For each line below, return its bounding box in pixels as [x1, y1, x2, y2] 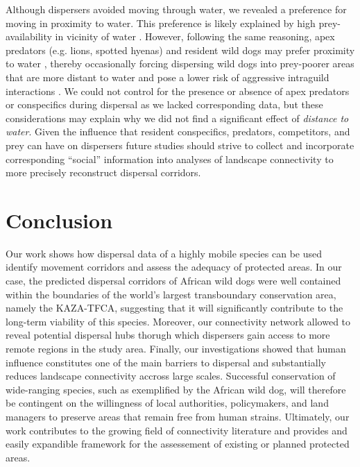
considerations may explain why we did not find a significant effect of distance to [6, 110, 349, 125]
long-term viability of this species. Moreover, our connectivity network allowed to [6, 314, 351, 328]
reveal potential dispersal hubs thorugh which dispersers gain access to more [6, 328, 330, 342]
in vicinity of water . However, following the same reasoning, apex [55, 29, 335, 44]
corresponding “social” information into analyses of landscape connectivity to [6, 151, 334, 166]
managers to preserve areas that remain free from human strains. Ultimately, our [6, 409, 350, 423]
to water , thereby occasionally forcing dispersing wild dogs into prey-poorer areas [6, 56, 354, 71]
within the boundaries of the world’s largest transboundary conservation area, [6, 287, 336, 301]
